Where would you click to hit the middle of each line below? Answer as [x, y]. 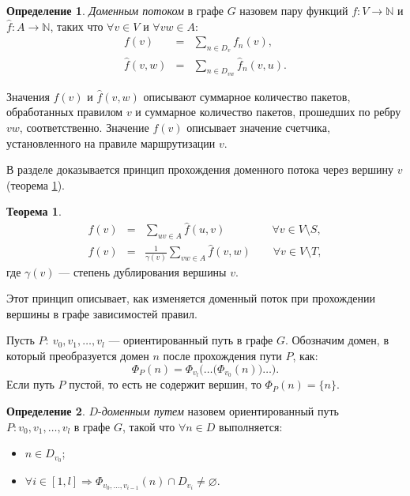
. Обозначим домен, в [337, 340]
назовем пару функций [294, 10]
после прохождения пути [222, 356]
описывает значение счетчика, [258, 128]
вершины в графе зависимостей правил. [102, 313]
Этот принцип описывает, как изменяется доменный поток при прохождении [191, 298]
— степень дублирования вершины [143, 271]
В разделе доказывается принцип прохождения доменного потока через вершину [200, 169]
